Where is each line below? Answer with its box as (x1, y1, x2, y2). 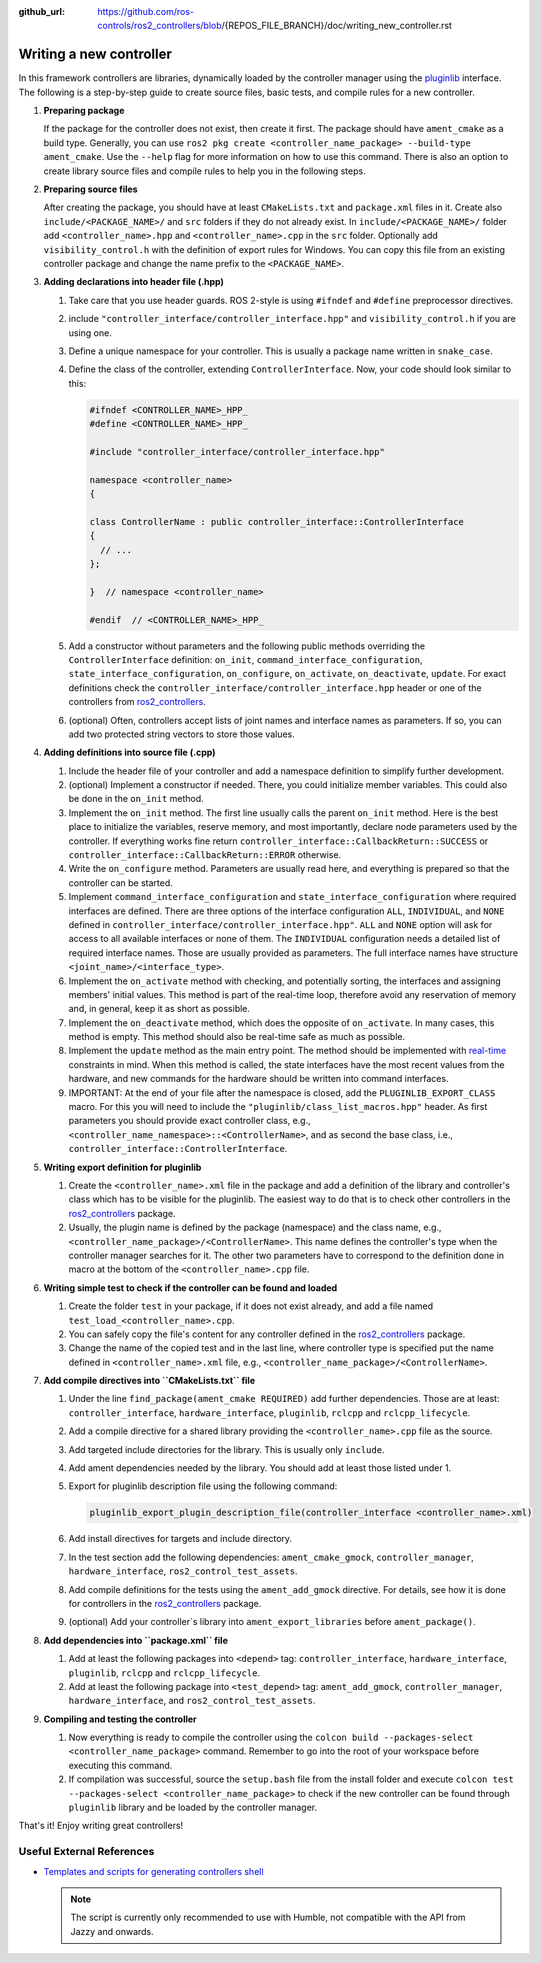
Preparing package (43, 105, 125, 117)
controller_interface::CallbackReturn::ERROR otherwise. (68, 849, 342, 861)
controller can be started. (68, 876, 174, 889)
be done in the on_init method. (68, 793, 204, 805)
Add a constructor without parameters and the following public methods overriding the (68, 640, 425, 652)
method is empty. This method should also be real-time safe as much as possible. (68, 1031, 406, 1043)
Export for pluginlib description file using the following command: (68, 1480, 338, 1492)
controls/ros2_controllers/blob (97, 20, 222, 32)
